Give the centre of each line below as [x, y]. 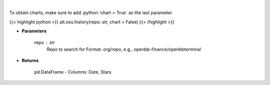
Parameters [34, 31]
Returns [30, 61]
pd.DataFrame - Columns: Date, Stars [73, 72]
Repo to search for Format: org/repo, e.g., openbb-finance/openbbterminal [124, 49]
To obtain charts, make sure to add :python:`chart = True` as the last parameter [91, 13]
